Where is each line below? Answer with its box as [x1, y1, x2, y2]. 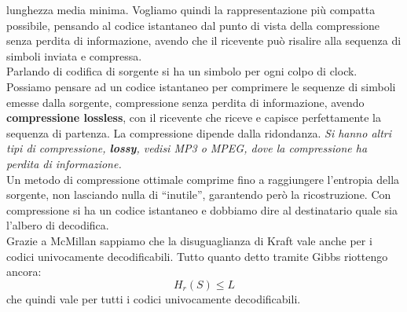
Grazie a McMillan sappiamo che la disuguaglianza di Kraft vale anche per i [6, 232, 372, 248]
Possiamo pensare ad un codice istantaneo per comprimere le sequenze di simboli [6, 78, 396, 94]
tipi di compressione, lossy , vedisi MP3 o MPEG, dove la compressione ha [6, 140, 368, 156]
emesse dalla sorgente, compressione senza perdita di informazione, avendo [6, 94, 365, 110]
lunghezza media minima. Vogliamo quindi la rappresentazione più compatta [6, 2, 376, 17]
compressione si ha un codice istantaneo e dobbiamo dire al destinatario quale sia [6, 201, 398, 218]
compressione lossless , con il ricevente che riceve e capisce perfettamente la [6, 109, 381, 126]
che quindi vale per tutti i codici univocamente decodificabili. [6, 290, 301, 306]
